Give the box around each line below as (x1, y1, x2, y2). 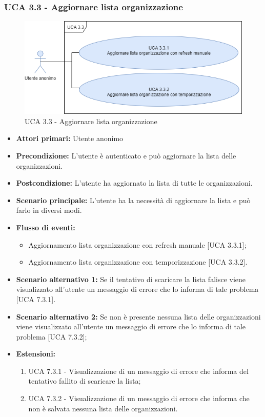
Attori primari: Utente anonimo (16, 133, 124, 144)
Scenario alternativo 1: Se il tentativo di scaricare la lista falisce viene (16, 273, 246, 284)
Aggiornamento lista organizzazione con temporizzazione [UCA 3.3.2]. (28, 256, 248, 267)
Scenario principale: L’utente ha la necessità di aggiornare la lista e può (16, 194, 251, 205)
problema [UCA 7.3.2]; (16, 331, 87, 342)
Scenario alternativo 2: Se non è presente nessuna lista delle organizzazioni (16, 311, 261, 322)
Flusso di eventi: (16, 222, 75, 232)
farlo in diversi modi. (16, 205, 82, 215)
